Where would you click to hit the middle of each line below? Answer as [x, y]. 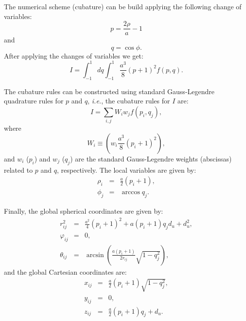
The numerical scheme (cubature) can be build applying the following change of [123, 6]
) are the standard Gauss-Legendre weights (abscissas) [151, 158]
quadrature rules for [34, 101]
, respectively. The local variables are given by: [127, 170]
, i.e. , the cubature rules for [129, 101]
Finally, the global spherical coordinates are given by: [84, 211]
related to [18, 170]
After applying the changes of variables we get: [74, 55]
